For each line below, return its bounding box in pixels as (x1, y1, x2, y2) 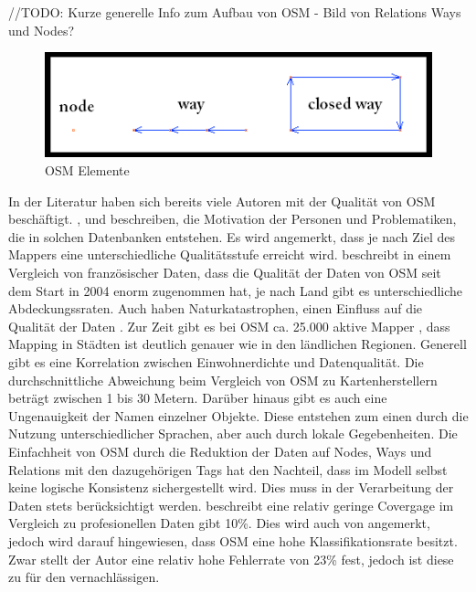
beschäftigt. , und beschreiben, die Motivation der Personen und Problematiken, (8, 209, 457, 228)
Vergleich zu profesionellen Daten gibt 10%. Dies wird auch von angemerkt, (8, 513, 430, 533)
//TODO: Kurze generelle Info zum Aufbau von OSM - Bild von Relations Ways (8, 3, 461, 21)
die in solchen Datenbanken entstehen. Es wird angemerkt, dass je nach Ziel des (8, 227, 455, 246)
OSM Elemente (45, 161, 130, 180)
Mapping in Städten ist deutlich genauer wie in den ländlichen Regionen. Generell (8, 334, 467, 354)
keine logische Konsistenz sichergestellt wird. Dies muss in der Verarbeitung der (8, 478, 454, 497)
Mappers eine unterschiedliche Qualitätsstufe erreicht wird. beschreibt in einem (8, 245, 451, 264)
